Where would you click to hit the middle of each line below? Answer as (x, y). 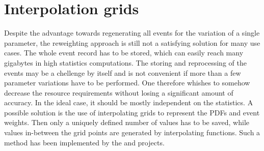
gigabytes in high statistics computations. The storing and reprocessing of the (125, 62)
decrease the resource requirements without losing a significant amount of (119, 92)
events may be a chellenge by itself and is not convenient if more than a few (123, 72)
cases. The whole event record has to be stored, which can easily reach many (124, 53)
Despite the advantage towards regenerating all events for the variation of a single (132, 33)
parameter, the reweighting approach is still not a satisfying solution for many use (132, 42)
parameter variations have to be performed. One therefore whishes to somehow (127, 83)
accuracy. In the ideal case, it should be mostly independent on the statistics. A (129, 102)
